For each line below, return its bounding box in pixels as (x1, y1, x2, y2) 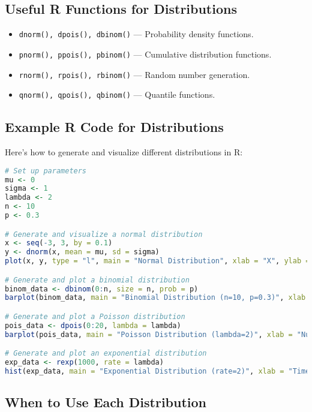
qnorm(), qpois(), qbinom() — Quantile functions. (19, 88, 215, 101)
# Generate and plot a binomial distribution (5, 275, 190, 284)
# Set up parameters (5, 166, 87, 175)
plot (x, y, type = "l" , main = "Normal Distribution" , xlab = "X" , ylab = (5, 257, 310, 266)
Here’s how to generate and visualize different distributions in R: (5, 146, 243, 158)
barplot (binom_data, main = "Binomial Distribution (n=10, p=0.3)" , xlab (5, 293, 306, 302)
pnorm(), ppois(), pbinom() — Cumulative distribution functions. (19, 47, 272, 60)
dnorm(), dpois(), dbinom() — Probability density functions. (19, 28, 254, 40)
